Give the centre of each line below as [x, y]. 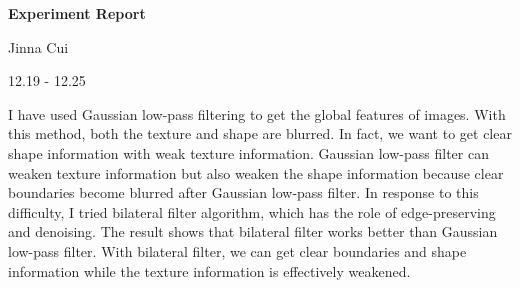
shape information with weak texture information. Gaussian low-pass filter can [248, 152]
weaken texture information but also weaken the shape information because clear [256, 172]
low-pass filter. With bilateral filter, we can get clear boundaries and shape [237, 250]
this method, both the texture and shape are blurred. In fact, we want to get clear [260, 133]
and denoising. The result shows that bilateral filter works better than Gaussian [253, 231]
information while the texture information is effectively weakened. [209, 270]
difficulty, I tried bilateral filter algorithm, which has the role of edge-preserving [252, 211]
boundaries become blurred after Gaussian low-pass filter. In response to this [243, 192]
